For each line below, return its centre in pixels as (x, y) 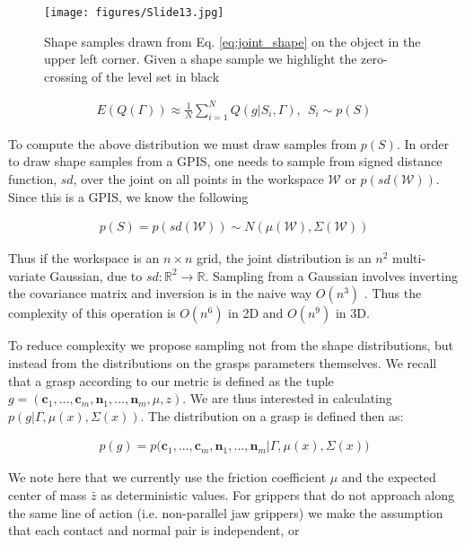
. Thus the (393, 293)
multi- (409, 258)
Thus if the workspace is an (84, 258)
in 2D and (256, 313)
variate (27, 275)
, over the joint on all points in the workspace (198, 178)
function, (33, 178)
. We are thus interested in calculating (287, 398)
